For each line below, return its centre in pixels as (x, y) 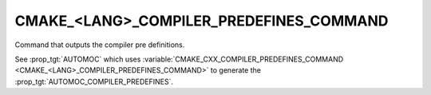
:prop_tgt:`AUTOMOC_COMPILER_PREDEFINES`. (94, 81)
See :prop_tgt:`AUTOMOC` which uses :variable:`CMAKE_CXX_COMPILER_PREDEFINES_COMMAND (179, 59)
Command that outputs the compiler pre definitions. (100, 45)
